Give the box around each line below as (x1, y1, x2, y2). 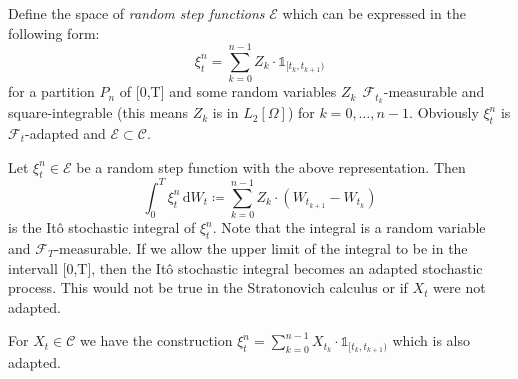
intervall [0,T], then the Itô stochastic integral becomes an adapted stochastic (8, 257, 483, 278)
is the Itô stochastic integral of (8, 217, 196, 238)
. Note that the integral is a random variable (212, 217, 486, 238)
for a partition (8, 81, 95, 102)
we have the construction (79, 330, 233, 351)
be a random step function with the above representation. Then (76, 156, 466, 177)
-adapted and (24, 122, 106, 143)
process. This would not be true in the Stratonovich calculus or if (8, 277, 408, 298)
